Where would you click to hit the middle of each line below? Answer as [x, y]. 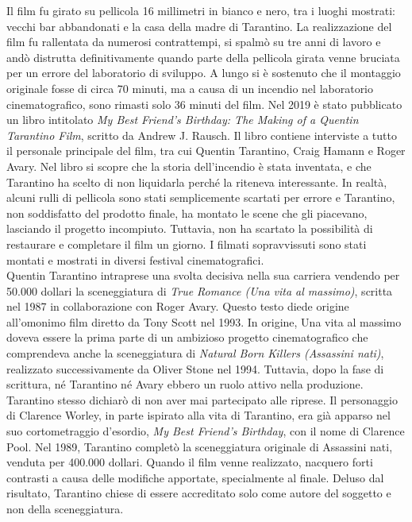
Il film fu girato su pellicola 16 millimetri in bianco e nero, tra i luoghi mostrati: [201, 10]
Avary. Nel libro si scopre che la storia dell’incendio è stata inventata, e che [189, 166]
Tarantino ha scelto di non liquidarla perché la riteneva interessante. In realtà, [197, 182]
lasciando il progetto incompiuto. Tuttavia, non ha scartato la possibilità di [190, 228]
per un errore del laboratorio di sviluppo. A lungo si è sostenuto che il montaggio [204, 73]
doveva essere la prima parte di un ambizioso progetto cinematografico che [187, 337]
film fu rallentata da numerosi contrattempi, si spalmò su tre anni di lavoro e [194, 42]
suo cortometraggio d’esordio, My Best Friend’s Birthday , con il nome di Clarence [206, 431]
